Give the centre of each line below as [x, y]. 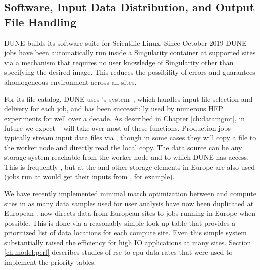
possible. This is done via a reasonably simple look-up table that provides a [120, 222]
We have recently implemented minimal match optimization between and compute [130, 193]
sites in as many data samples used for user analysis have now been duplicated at [129, 203]
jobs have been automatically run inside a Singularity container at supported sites [130, 53]
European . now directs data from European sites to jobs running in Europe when [130, 213]
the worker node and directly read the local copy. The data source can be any [123, 147]
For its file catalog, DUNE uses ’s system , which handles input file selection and [129, 98]
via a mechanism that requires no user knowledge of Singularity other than [119, 62]
